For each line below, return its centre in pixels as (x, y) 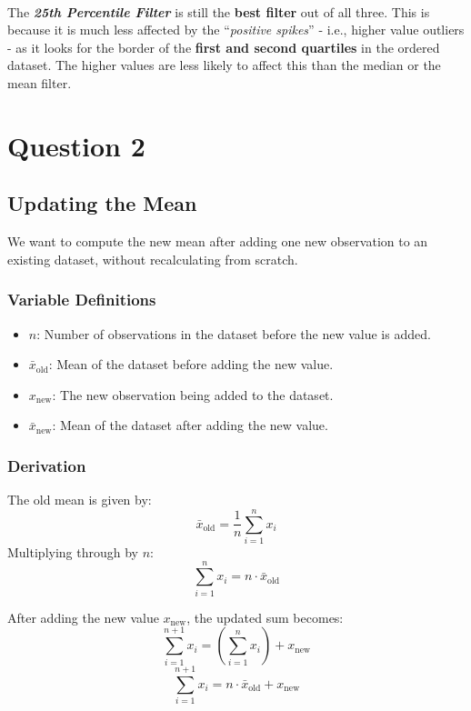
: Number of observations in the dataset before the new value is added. (234, 333)
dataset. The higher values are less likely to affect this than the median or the (224, 65)
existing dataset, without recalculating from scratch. (153, 259)
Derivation (47, 465)
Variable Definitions (82, 300)
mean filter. (40, 82)
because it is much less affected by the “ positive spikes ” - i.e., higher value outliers (236, 30)
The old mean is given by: (80, 500)
